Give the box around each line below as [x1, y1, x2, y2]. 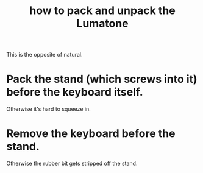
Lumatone [76, 16, 129, 30]
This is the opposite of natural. [6, 51, 84, 58]
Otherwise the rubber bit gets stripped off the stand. [6, 160, 138, 168]
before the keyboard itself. [6, 85, 143, 99]
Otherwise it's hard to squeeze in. [6, 105, 91, 113]
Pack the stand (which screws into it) [6, 72, 198, 86]
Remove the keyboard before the [6, 127, 176, 141]
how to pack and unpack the [29, 4, 176, 18]
